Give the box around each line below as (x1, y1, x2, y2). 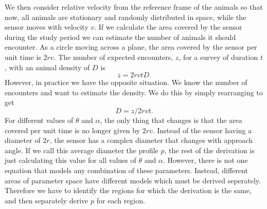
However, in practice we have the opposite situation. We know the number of (5, 77, 247, 88)
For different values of (5, 114, 74, 125)
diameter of (5, 135, 41, 145)
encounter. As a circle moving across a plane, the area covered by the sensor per (5, 41, 257, 52)
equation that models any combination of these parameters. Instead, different (5, 164, 248, 175)
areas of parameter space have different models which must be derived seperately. (5, 175, 261, 185)
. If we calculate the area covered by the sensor (94, 22, 242, 32)
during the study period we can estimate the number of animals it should (5, 31, 236, 42)
